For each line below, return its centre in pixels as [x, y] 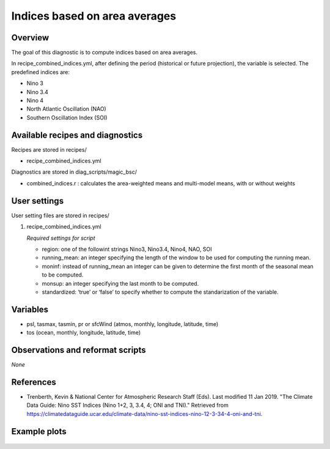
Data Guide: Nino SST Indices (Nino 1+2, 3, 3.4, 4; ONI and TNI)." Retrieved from [127, 405]
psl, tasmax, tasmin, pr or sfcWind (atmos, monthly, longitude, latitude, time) [123, 324]
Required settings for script [61, 238]
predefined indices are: [41, 72]
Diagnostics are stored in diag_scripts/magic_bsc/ [74, 172]
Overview [30, 38]
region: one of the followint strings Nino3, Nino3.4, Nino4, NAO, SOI [127, 249]
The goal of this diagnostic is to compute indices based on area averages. [105, 53]
